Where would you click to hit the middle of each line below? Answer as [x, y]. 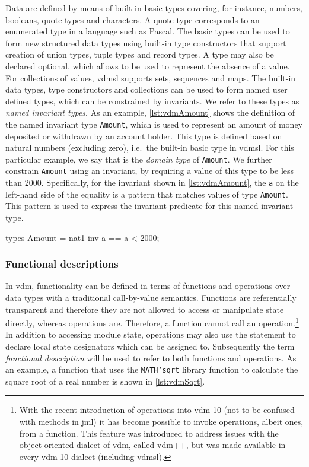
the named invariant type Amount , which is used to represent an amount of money [154, 124]
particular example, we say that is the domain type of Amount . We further [139, 159]
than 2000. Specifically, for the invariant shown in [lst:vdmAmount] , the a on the [152, 182]
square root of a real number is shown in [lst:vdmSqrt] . [105, 381]
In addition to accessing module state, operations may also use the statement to [151, 334]
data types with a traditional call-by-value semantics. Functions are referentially [151, 297]
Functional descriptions [62, 264]
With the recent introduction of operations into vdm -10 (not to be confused [157, 410]
